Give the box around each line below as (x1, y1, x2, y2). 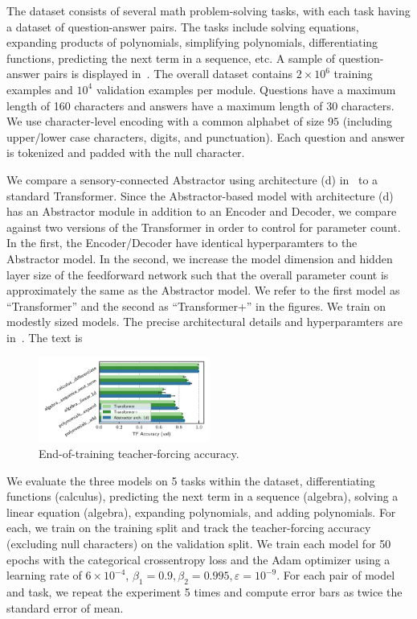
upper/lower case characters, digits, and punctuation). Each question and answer (6, 128, 405, 145)
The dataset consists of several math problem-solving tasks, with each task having (6, 2, 411, 19)
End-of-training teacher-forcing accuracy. (39, 445, 239, 462)
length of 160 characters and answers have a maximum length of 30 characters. (6, 97, 395, 113)
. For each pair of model (276, 567, 395, 584)
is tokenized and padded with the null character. (6, 144, 245, 161)
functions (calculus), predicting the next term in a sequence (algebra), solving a (6, 488, 399, 505)
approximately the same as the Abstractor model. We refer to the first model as (6, 282, 400, 299)
